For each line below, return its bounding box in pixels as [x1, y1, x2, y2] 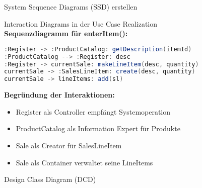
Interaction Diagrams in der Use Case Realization [4, 18, 158, 29]
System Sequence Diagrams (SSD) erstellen [4, 2, 138, 12]
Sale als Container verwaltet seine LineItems [16, 157, 153, 167]
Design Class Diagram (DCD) [4, 174, 96, 184]
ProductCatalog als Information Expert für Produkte [16, 123, 180, 134]
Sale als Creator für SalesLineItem [16, 140, 122, 150]
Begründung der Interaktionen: [4, 89, 115, 100]
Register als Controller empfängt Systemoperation [16, 106, 171, 117]
